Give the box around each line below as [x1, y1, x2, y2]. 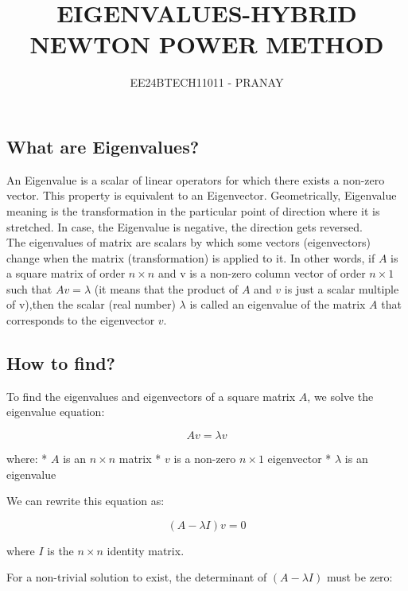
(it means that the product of [94, 280, 239, 297]
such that [6, 280, 52, 297]
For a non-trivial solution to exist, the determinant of [6, 569, 267, 585]
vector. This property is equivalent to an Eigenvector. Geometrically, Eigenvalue [6, 187, 397, 204]
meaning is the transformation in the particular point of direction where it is [6, 202, 380, 219]
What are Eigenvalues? [6, 134, 200, 158]
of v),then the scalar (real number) [6, 296, 176, 313]
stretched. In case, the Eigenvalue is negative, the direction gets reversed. [6, 218, 363, 235]
